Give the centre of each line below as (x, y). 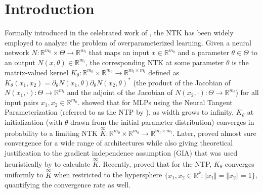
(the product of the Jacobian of (182, 82)
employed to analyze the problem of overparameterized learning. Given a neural (128, 42)
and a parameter (203, 52)
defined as (164, 72)
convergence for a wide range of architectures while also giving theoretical (119, 143)
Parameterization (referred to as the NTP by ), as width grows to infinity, (119, 112)
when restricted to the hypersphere (108, 175)
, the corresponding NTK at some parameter (155, 62)
